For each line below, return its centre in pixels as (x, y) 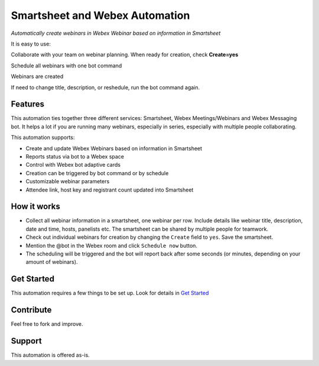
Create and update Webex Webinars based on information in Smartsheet (114, 148)
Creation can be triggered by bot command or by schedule (97, 173)
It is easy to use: (31, 44)
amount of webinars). (52, 262)
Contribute (31, 310)
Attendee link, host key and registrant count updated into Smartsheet (110, 190)
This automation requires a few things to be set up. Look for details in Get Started (110, 293)
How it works (35, 207)
